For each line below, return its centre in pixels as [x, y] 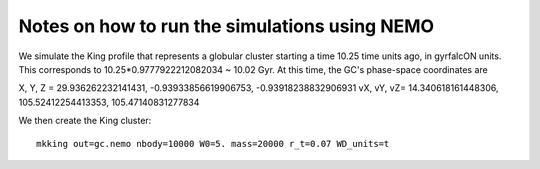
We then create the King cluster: [85, 121]
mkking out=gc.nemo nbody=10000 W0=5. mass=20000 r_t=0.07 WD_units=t [213, 143]
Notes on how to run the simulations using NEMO [226, 26]
